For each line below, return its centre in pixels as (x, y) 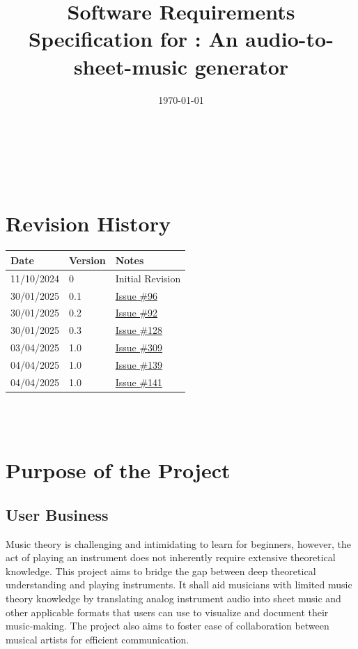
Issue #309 (139, 348)
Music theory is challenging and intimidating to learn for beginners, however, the (178, 543)
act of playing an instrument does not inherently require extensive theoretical (171, 557)
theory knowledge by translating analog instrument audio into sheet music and (173, 598)
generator (242, 66)
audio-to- (289, 39)
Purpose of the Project (118, 470)
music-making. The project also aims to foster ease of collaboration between (168, 626)
